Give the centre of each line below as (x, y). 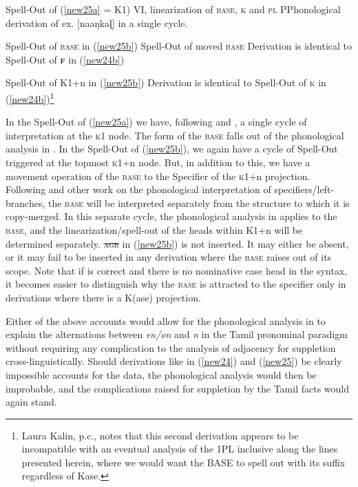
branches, (25, 202)
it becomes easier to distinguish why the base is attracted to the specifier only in (176, 284)
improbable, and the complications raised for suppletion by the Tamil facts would (178, 388)
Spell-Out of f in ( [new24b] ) (65, 59)
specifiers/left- (304, 189)
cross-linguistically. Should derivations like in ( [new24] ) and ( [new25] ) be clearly (174, 361)
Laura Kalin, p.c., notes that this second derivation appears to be (160, 435)
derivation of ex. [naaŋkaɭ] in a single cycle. (97, 22)
